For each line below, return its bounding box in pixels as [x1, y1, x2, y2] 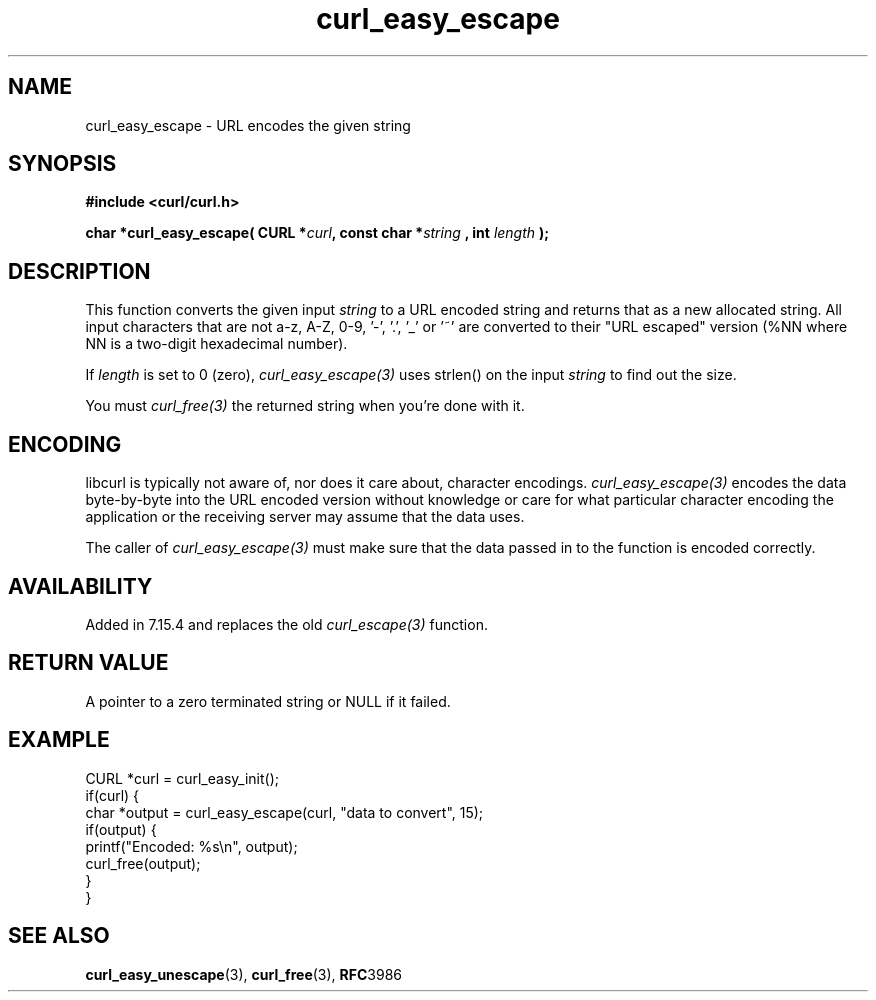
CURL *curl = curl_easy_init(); [85, 769, 279, 787]
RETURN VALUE [8, 650, 169, 676]
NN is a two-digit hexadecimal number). [85, 335, 348, 353]
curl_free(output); [85, 854, 201, 872]
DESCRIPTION [8, 258, 151, 284]
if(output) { [85, 820, 157, 838]
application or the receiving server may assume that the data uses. [85, 508, 525, 526]
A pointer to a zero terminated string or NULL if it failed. [85, 692, 451, 710]
